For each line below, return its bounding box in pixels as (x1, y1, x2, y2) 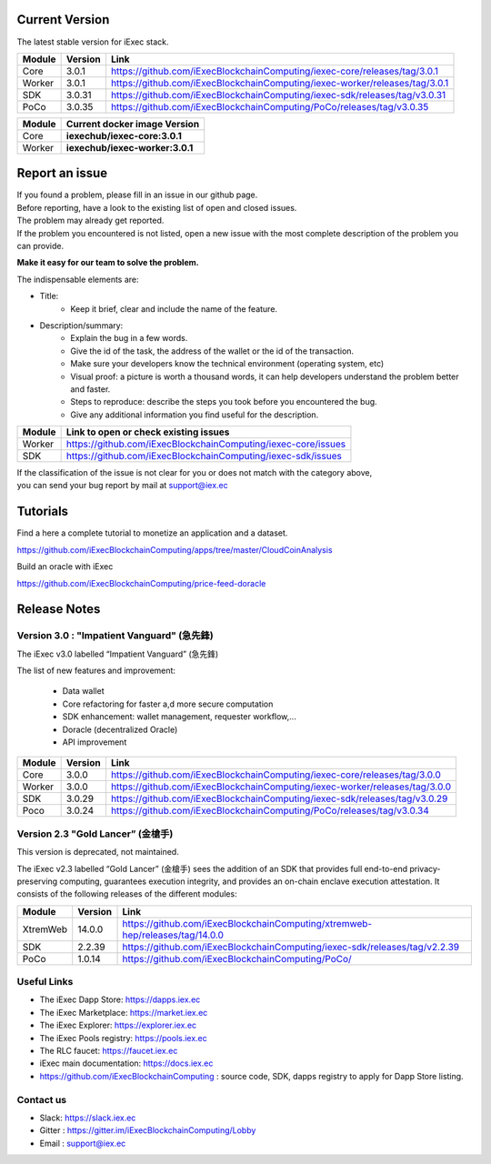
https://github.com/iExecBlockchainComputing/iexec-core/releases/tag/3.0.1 (110, 65, 438, 77)
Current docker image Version (65, 117, 200, 130)
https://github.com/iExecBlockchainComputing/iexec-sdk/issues (65, 450, 343, 463)
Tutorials (16, 504, 68, 519)
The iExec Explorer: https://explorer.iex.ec (39, 1019, 197, 1031)
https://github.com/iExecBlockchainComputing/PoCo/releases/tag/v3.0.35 (110, 100, 429, 113)
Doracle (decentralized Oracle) (62, 724, 178, 735)
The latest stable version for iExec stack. (16, 36, 169, 47)
